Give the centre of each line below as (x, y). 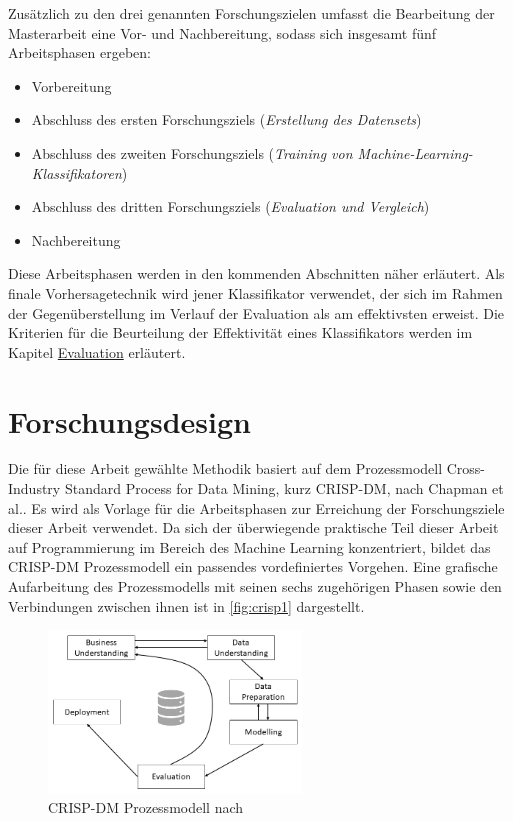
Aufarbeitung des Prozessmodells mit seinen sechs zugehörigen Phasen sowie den (255, 586)
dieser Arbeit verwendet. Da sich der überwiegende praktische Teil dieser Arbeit (253, 527)
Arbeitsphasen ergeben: (79, 52)
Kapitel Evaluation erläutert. (97, 351)
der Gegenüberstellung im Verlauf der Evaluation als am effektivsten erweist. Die (256, 312)
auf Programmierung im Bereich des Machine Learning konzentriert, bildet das (249, 546)
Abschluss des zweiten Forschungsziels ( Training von (192, 152)
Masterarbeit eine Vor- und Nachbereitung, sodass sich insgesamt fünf (222, 32)
